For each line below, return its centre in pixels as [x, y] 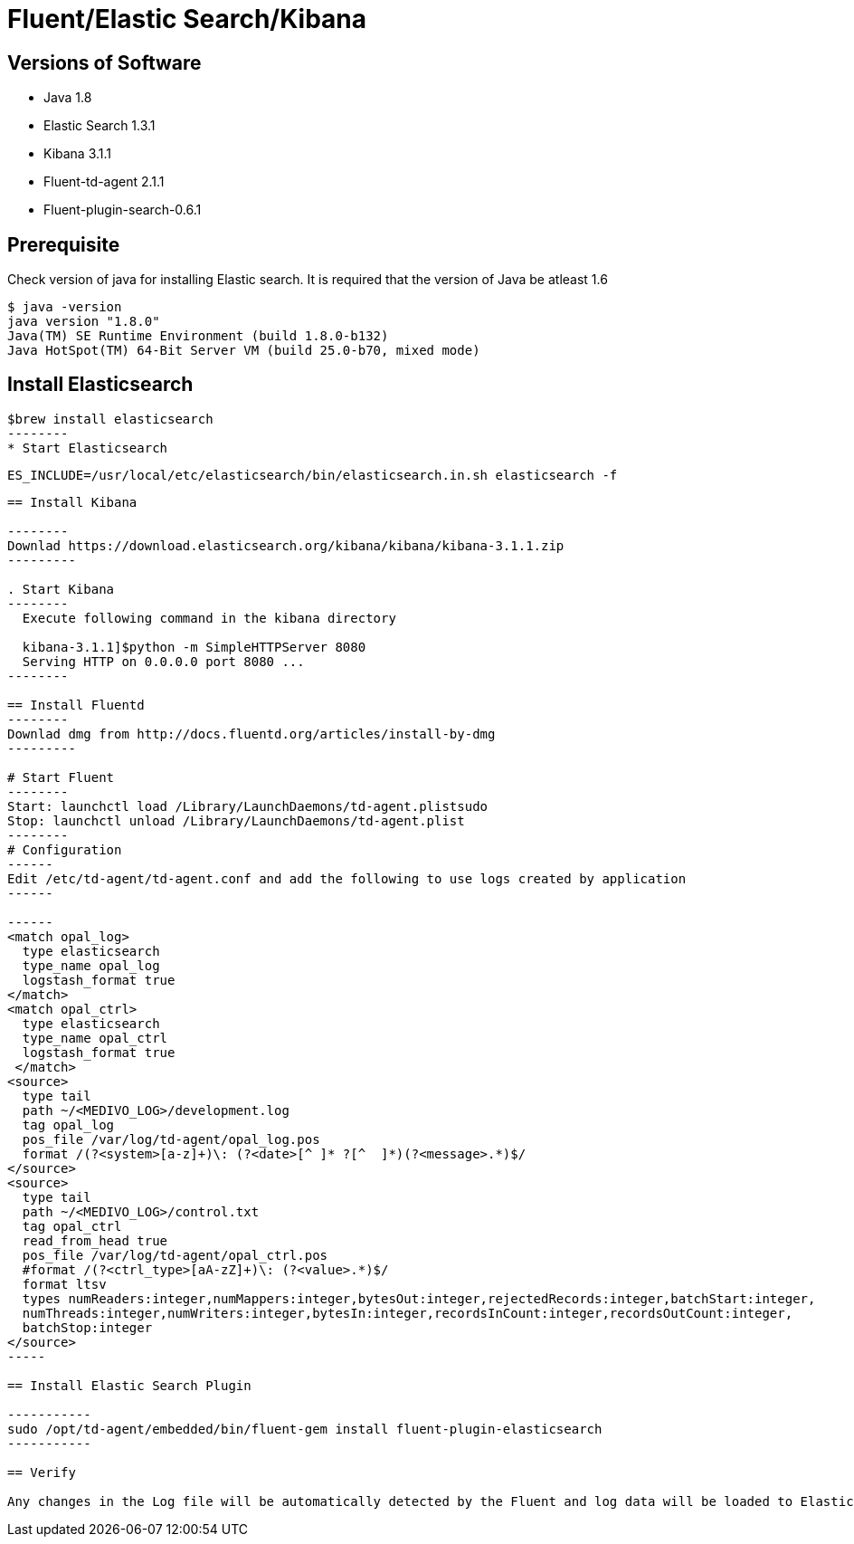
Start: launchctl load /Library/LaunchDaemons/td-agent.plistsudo [248, 806]
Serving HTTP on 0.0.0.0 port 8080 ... [163, 661]
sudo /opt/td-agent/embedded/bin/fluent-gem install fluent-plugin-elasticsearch [305, 1429]
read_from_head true [95, 1240]
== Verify [42, 1472]
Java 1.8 [68, 98]
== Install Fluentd [76, 705]
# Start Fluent [61, 777]
